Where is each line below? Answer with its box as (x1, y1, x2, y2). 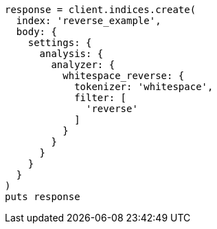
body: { (16, 26, 57, 37)
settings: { (27, 37, 92, 48)
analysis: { (39, 48, 104, 59)
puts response (5, 191, 80, 202)
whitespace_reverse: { (62, 70, 185, 81)
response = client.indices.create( (5, 4, 196, 15)
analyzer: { (51, 59, 115, 70)
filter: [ (74, 92, 127, 103)
